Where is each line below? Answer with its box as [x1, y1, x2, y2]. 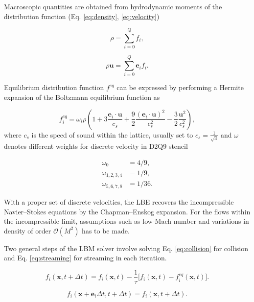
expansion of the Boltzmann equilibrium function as [4, 92, 160, 102]
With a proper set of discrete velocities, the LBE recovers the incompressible [4, 196, 234, 207]
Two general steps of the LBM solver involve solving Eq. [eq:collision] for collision [4, 243, 248, 253]
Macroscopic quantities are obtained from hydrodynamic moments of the [4, 1, 222, 11]
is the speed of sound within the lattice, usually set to [31, 129, 193, 139]
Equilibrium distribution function [4, 82, 104, 93]
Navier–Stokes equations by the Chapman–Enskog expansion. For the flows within [4, 206, 251, 216]
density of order [4, 225, 51, 235]
